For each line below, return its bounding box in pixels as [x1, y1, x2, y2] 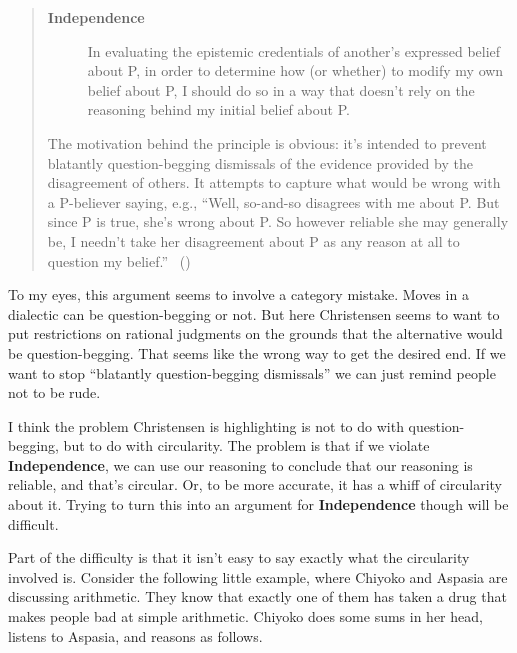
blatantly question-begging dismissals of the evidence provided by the [47, 152, 473, 173]
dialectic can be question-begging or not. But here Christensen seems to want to [8, 303, 500, 324]
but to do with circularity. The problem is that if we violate [63, 435, 430, 456]
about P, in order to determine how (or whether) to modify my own [87, 60, 504, 81]
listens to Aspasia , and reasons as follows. [8, 625, 263, 646]
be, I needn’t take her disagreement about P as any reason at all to [47, 230, 460, 251]
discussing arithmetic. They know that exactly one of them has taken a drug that [8, 586, 507, 607]
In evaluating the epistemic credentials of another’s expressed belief [87, 40, 501, 61]
